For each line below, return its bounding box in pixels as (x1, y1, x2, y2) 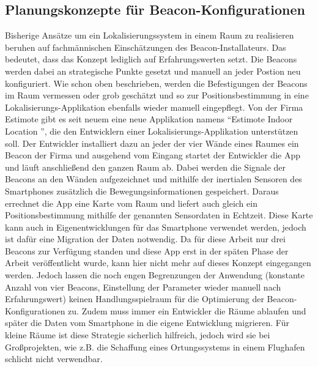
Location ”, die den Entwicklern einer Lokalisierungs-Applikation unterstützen (5, 124, 298, 137)
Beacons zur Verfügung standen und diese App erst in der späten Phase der (5, 244, 289, 257)
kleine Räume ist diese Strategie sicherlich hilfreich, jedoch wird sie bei (5, 328, 270, 341)
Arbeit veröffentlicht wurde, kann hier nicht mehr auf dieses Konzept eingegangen (5, 256, 311, 269)
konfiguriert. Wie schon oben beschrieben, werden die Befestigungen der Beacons (5, 76, 308, 89)
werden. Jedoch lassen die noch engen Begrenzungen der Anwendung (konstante (5, 269, 305, 281)
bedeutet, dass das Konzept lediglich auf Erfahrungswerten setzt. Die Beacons (5, 53, 297, 65)
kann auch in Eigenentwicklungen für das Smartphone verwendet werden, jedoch (5, 220, 306, 233)
